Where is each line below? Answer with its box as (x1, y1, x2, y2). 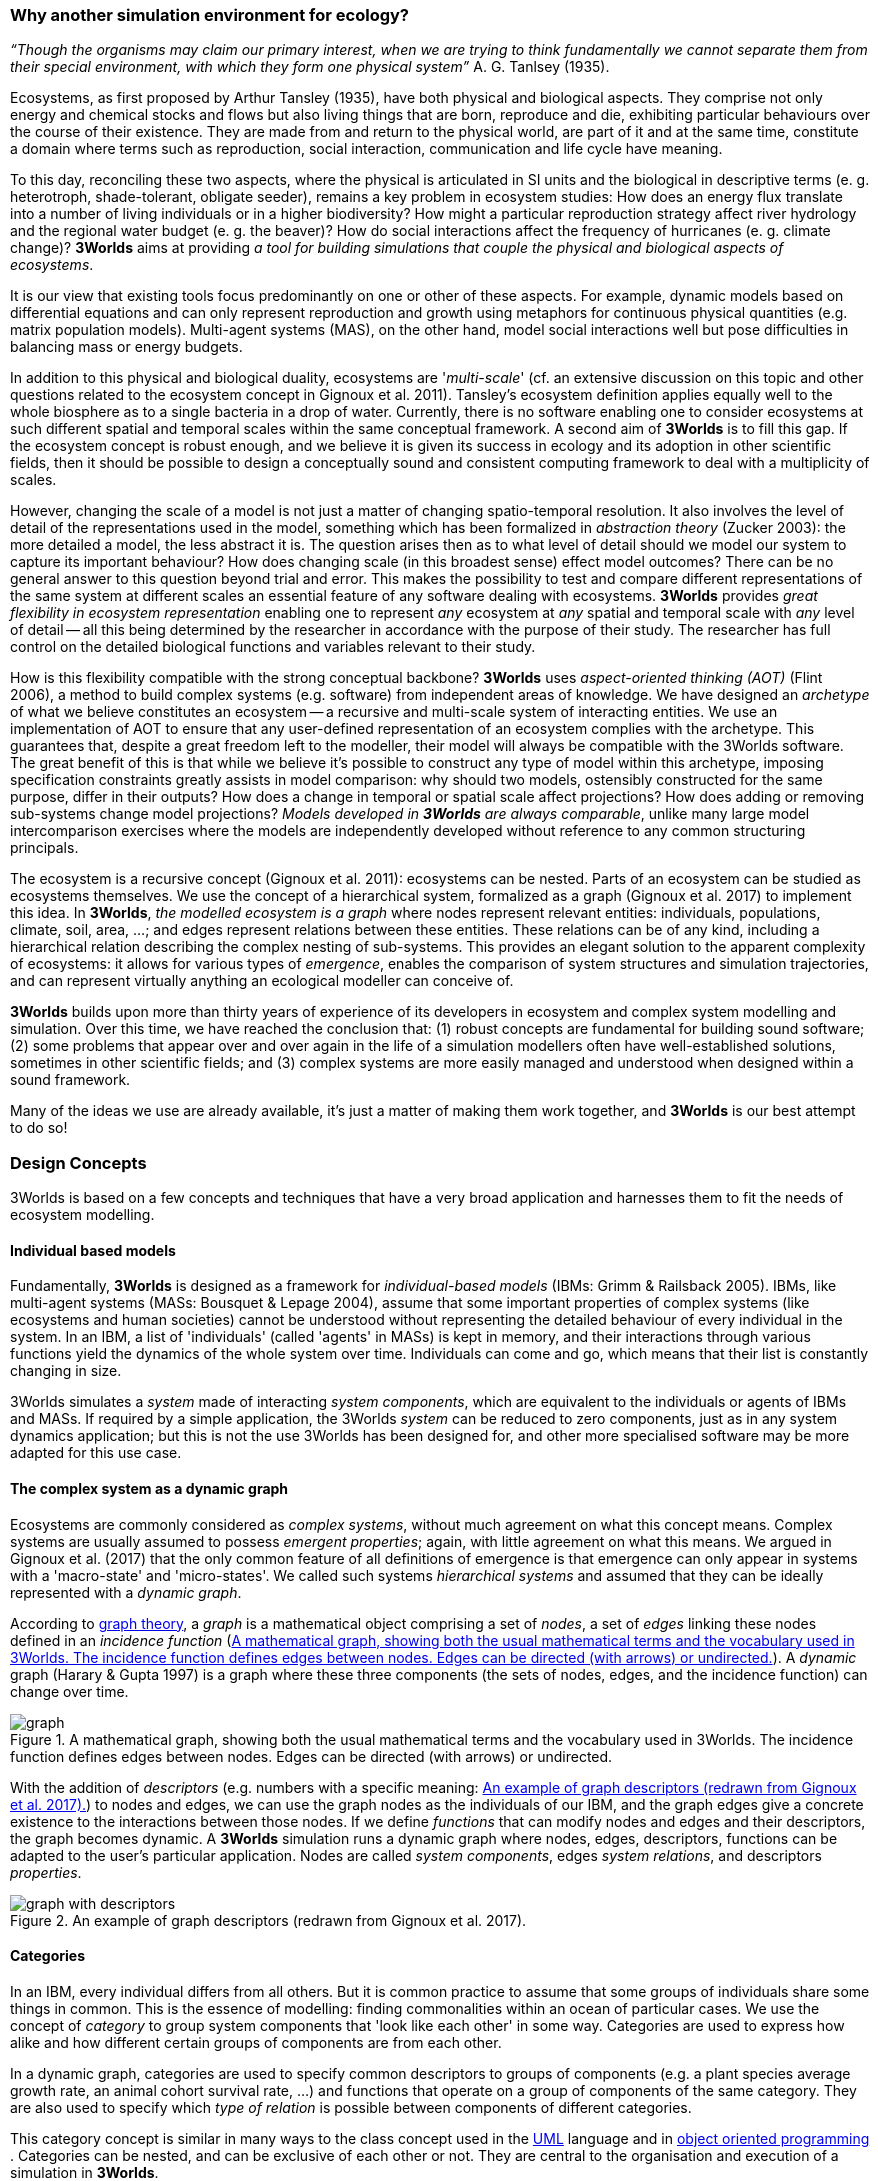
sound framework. (10, 1071, 131, 1089)
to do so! (10, 1119, 68, 1137)
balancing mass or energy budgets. (10, 338, 243, 356)
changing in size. (10, 1362, 122, 1380)
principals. (10, 839, 79, 857)
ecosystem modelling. (10, 1206, 155, 1224)
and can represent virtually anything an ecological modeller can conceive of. (10, 972, 514, 990)
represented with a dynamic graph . (10, 1583, 242, 1601)
